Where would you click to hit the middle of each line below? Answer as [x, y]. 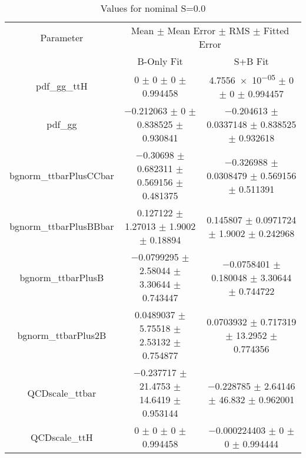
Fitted [276, 30]
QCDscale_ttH [62, 437]
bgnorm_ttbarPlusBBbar [62, 226]
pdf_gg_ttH [62, 86]
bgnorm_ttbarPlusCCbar [62, 175]
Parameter [62, 37]
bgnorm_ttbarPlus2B [62, 335]
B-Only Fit [160, 61]
